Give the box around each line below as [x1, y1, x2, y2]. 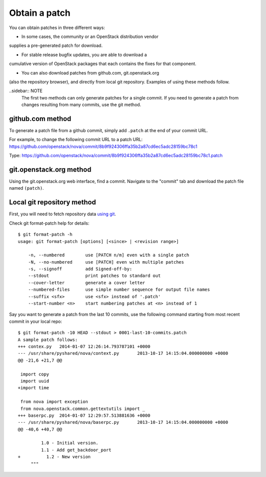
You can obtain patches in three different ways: [9, 25, 105, 31]
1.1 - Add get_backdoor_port [41, 447, 112, 453]
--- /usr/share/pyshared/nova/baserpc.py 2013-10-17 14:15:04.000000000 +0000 [18, 419, 229, 425]
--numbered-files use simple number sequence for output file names [28, 287, 210, 293]
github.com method [9, 114, 71, 123]
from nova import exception [20, 399, 88, 405]
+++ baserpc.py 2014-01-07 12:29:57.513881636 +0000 [18, 412, 150, 418]
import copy [20, 371, 49, 377]
